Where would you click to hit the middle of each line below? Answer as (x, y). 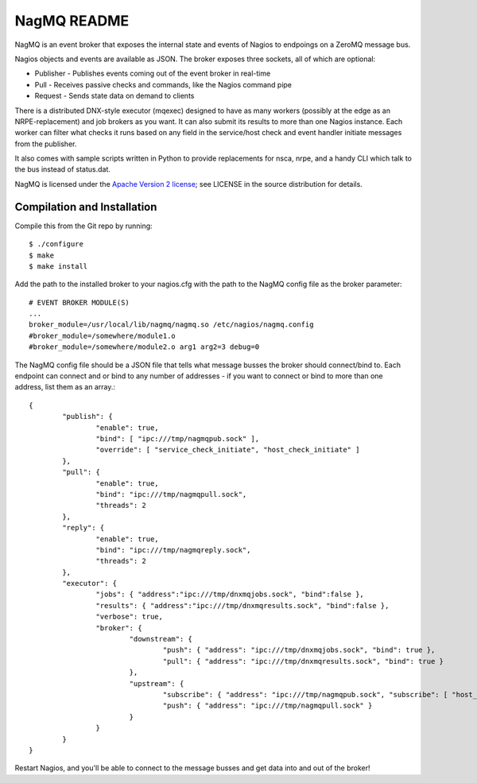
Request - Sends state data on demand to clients (114, 96)
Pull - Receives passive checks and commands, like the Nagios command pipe (163, 84)
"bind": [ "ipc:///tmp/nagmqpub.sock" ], (178, 438)
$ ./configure (56, 244)
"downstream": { (161, 639)
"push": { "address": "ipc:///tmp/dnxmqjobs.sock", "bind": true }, (299, 650)
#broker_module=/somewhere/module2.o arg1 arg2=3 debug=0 (144, 347)
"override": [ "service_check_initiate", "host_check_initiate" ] (228, 450)
